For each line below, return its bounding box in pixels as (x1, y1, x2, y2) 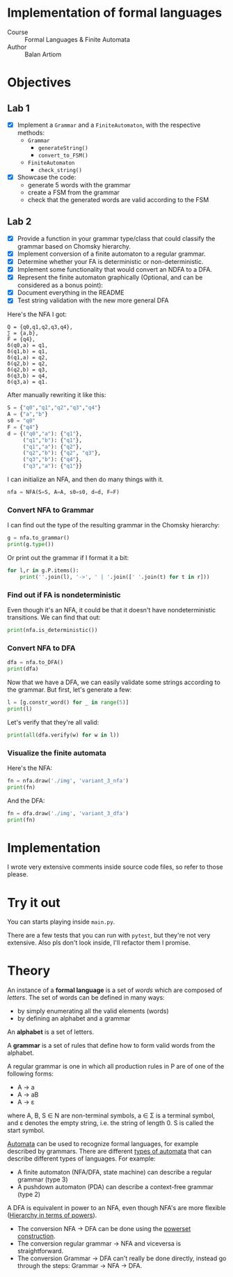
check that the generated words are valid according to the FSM (27, 196, 209, 204)
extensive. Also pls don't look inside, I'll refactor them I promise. (7, 938, 191, 947)
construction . (17, 1232, 56, 1241)
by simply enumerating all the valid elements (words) (17, 1007, 169, 1015)
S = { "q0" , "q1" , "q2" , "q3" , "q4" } (7, 404, 101, 412)
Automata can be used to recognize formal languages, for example (7, 1140, 199, 1148)
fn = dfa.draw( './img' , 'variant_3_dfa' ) (7, 810, 129, 816)
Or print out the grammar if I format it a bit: (7, 553, 129, 562)
